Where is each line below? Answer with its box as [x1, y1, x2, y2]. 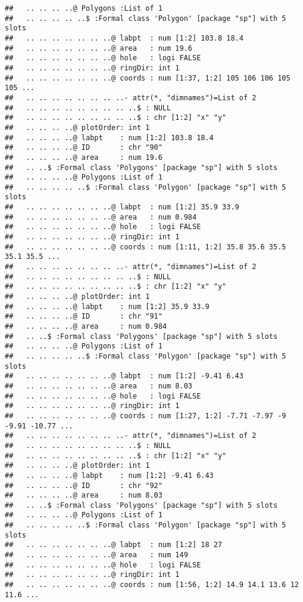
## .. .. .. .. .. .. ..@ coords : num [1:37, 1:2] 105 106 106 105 [5, 73, 290, 82]
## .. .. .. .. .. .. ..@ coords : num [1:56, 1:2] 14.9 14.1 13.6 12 [5, 581, 299, 589]
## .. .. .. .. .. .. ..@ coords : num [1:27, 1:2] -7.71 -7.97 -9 [5, 411, 286, 420]
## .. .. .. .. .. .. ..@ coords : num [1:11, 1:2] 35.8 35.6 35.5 [5, 242, 286, 251]
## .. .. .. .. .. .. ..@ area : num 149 [5, 551, 188, 560]
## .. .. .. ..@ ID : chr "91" [5, 312, 163, 321]
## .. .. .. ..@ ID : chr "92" [5, 481, 163, 490]
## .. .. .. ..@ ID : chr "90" [5, 143, 163, 152]
